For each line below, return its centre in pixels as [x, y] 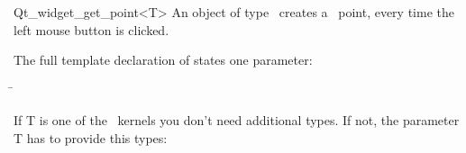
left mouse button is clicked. [91, 29]
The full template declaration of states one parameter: [163, 60]
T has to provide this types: [91, 137]
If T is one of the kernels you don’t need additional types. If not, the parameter [237, 120]
